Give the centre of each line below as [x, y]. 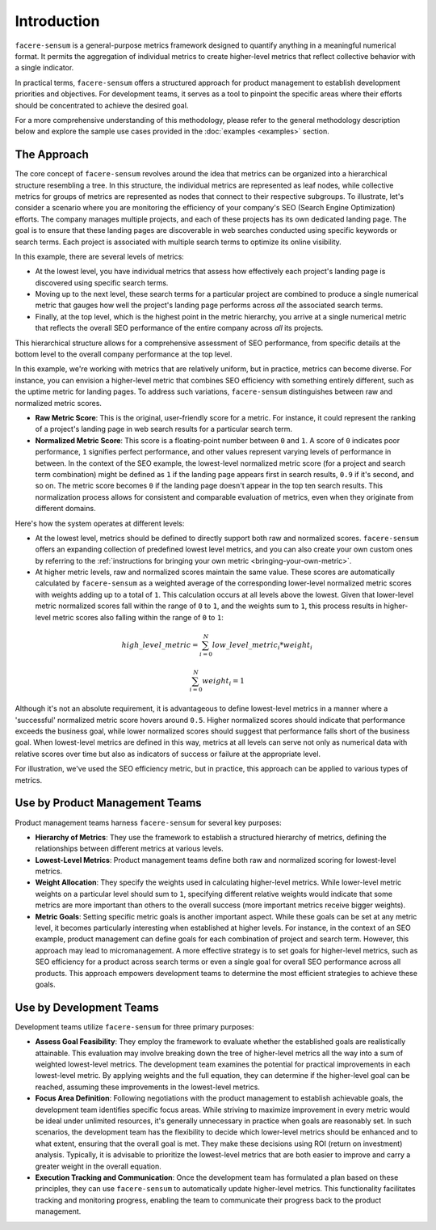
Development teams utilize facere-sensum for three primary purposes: [134, 1026]
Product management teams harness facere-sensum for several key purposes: [148, 822]
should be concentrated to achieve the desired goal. [102, 105]
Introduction [57, 21]
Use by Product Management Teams [108, 803]
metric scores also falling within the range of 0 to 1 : [138, 617]
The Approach [52, 155]
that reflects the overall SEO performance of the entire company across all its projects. [179, 328]
